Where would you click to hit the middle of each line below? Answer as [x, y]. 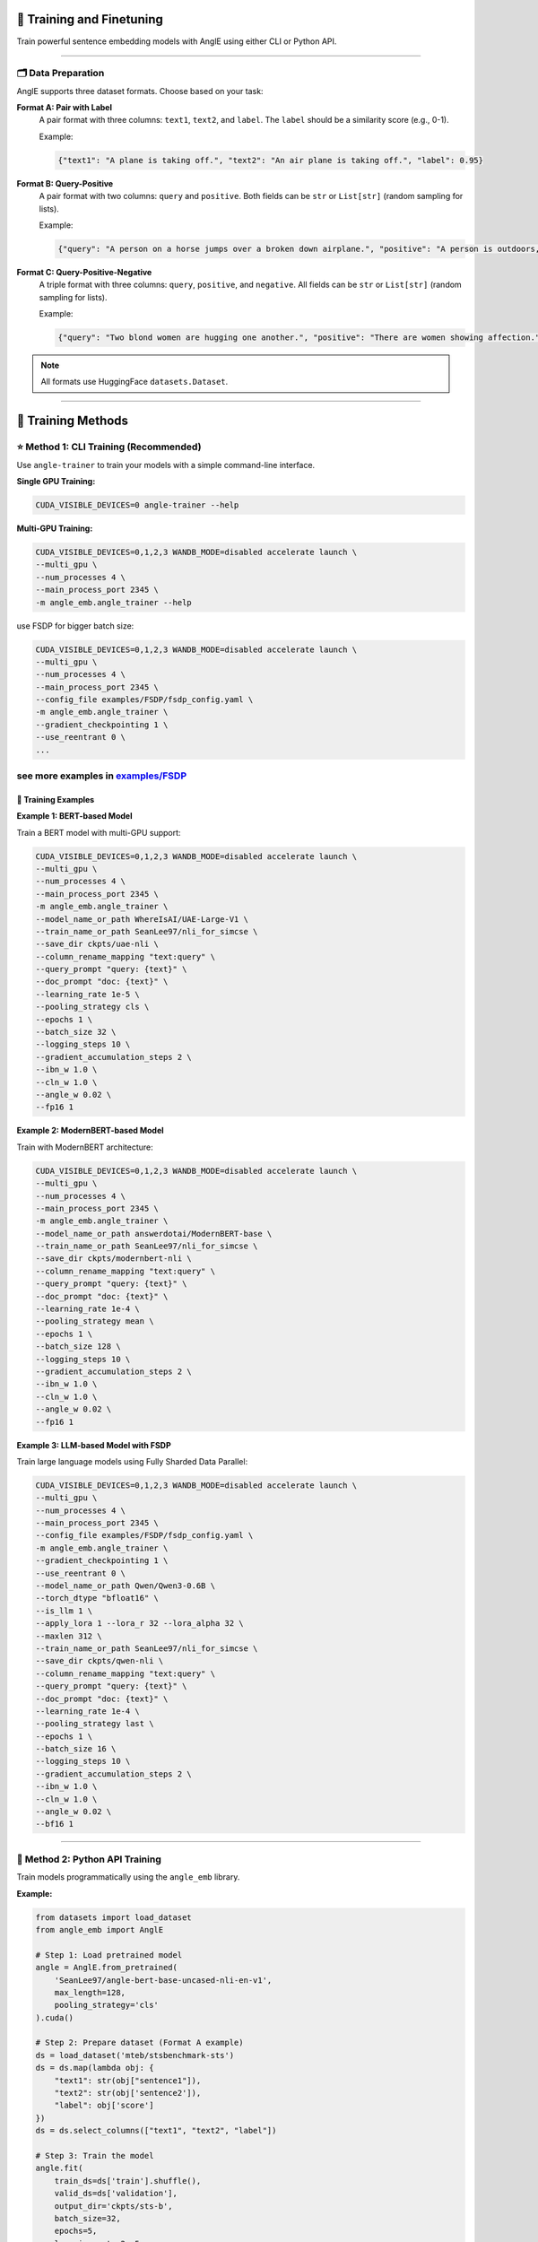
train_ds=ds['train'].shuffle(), [128, 2181]
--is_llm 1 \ [64, 1611]
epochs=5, [76, 2231]
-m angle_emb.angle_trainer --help [113, 602]
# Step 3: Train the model [95, 2155]
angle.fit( [59, 2168]
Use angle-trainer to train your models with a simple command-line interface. [166, 465]
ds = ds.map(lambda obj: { [95, 2068]
